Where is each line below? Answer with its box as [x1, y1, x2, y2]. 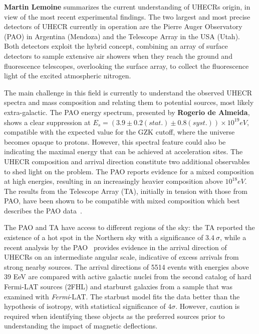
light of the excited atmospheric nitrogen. [4, 70, 131, 81]
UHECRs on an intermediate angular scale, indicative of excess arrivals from [4, 252, 239, 262]
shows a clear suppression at [4, 117, 91, 127]
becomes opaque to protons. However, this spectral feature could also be [4, 136, 226, 147]
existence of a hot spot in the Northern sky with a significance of [4, 232, 203, 243]
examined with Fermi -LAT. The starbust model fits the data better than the [4, 291, 240, 301]
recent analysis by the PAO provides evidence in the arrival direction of [4, 242, 227, 252]
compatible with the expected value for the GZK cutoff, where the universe [4, 127, 235, 137]
